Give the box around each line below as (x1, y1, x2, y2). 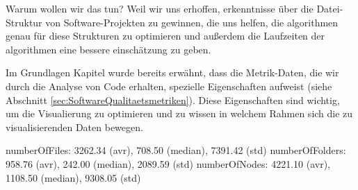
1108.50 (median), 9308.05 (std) (6, 170, 141, 184)
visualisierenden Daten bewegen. (6, 119, 143, 134)
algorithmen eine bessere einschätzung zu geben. (6, 42, 211, 56)
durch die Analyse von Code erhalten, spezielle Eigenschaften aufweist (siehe (6, 78, 332, 93)
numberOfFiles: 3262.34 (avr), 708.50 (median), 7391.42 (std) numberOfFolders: (6, 143, 346, 157)
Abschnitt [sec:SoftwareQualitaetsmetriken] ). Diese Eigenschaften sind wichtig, (6, 92, 340, 107)
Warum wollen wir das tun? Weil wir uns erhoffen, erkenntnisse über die (6, 1, 314, 15)
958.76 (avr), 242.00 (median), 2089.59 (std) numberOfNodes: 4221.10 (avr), (6, 156, 330, 171)
